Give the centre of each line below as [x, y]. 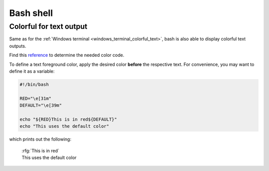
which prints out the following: [40, 139]
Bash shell [31, 13]
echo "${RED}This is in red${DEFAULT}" [68, 119]
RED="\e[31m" [36, 98]
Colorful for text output [48, 26]
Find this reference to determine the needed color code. [67, 55]
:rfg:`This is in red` [41, 151]
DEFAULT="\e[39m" [41, 105]
